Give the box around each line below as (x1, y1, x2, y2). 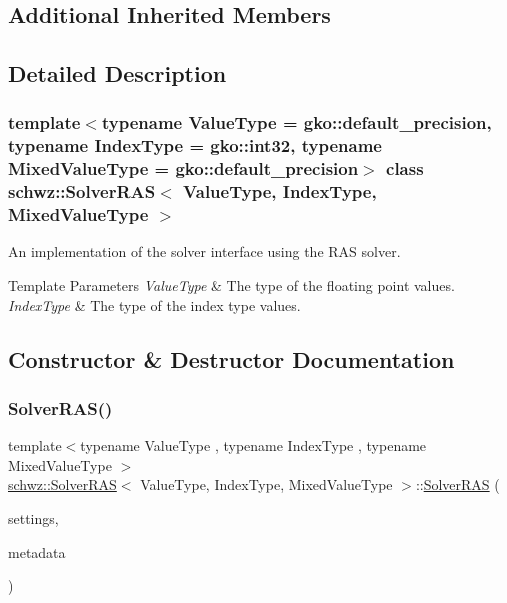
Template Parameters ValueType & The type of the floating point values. (8, 275, 455, 296)
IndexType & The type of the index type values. (8, 294, 301, 315)
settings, (8, 508, 59, 529)
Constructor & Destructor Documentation (8, 343, 455, 374)
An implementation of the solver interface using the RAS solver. (8, 241, 401, 262)
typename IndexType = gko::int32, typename (8, 133, 382, 158)
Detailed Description (8, 58, 227, 89)
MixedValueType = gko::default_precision (8, 156, 359, 181)
